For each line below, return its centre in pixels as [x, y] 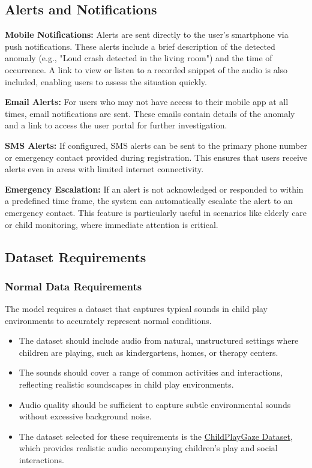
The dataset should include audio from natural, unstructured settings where [159, 340]
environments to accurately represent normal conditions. [108, 320]
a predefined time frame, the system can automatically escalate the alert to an [149, 201]
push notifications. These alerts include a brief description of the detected [140, 46]
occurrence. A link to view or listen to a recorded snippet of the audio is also [146, 69]
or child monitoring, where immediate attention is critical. [112, 224]
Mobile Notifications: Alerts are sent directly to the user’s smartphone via [147, 34]
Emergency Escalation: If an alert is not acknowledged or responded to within [154, 189]
